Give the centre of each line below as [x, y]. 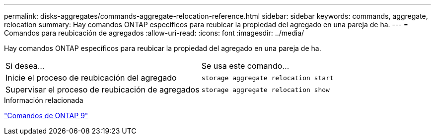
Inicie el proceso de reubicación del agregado [91, 78]
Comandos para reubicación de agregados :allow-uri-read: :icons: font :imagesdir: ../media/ [154, 33]
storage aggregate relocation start [267, 78]
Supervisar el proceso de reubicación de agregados [103, 90]
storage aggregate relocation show [265, 90]
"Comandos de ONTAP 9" [46, 116]
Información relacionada [44, 100]
